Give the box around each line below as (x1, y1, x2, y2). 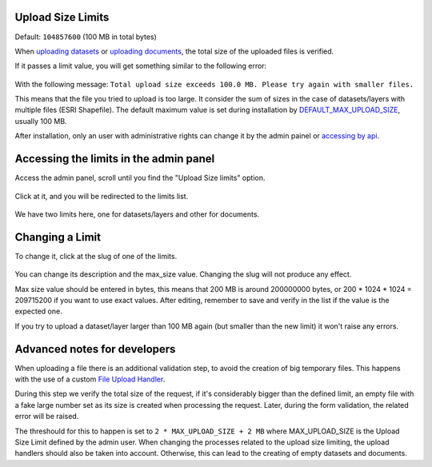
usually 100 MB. (14, 116, 67, 126)
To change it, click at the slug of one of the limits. (14, 251, 178, 261)
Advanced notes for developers (14, 342, 176, 356)
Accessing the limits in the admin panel (14, 152, 215, 166)
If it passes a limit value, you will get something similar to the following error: (14, 61, 267, 71)
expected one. (14, 306, 63, 316)
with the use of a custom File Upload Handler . (14, 374, 166, 384)
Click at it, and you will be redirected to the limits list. (14, 191, 189, 201)
